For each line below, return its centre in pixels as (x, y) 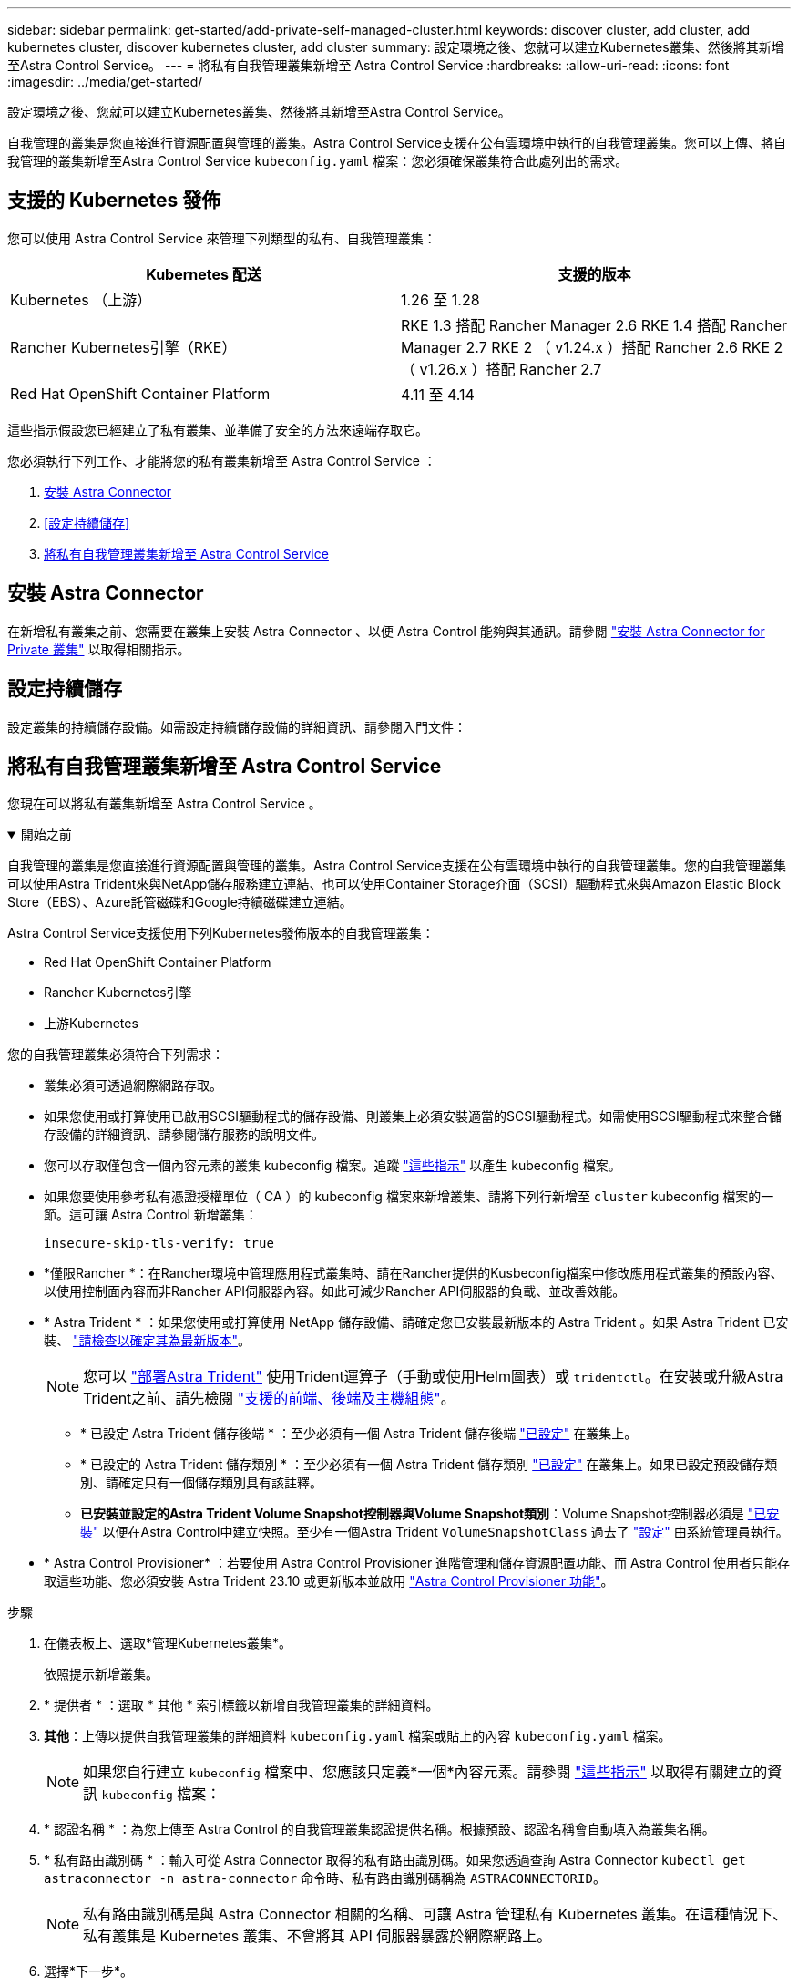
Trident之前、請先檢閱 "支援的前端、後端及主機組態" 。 (269, 1399)
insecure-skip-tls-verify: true (159, 1244)
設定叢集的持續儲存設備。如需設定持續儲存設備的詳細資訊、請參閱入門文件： (237, 726)
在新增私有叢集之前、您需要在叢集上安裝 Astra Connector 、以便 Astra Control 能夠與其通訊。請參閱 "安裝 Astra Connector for (386, 631)
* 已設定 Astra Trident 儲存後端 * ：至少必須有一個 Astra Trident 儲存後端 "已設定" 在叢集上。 (359, 1434)
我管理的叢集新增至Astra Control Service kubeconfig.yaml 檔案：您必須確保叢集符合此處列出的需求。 (318, 161)
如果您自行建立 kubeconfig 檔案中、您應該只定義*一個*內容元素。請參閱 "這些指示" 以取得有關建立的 (425, 1772)
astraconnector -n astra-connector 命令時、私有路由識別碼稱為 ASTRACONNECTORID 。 (325, 1878)
